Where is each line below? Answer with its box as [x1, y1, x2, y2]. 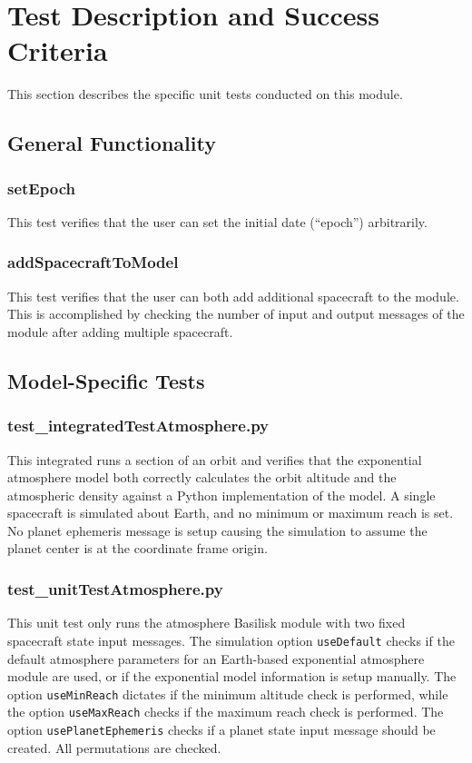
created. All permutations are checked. [7, 738, 221, 757]
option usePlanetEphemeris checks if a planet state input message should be [7, 720, 436, 739]
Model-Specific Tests [7, 366, 205, 394]
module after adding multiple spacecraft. [7, 322, 233, 341]
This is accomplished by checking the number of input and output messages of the [7, 304, 465, 323]
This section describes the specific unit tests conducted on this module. [7, 84, 403, 104]
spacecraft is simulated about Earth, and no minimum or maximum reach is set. [7, 503, 454, 522]
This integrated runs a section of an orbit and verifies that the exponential [7, 450, 422, 469]
